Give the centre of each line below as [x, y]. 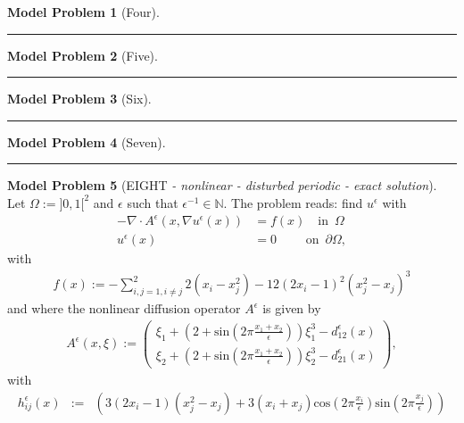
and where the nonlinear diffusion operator [124, 308]
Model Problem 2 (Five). [83, 55]
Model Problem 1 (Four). [83, 12]
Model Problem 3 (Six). [79, 99]
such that [153, 202]
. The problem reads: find [293, 202]
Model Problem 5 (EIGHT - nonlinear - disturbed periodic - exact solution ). [222, 185]
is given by [292, 308]
